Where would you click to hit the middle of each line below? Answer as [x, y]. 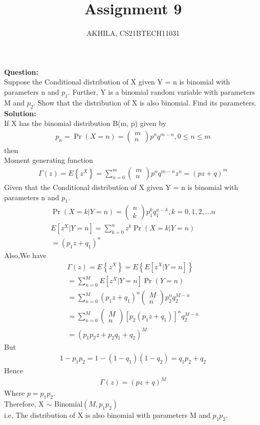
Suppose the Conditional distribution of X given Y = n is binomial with [117, 82]
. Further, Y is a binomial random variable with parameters [161, 91]
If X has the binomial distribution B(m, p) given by [85, 123]
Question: [21, 71]
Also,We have [25, 255]
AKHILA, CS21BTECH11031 [133, 33]
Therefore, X [24, 404]
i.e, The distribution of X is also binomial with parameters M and [107, 415]
